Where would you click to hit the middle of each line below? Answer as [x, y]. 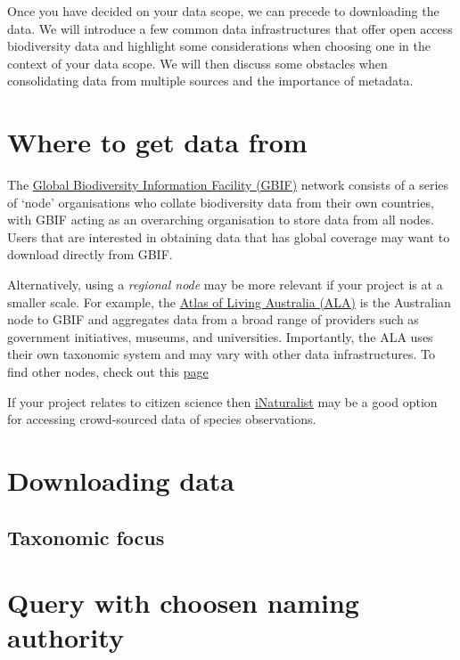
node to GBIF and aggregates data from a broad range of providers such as [213, 319]
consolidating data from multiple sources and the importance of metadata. [210, 81]
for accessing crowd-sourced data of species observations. [162, 419]
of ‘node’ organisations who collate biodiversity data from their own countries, [221, 202]
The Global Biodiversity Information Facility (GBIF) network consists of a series [228, 185]
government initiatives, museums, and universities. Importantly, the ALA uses [220, 336]
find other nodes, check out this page [108, 372]
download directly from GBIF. [90, 254]
